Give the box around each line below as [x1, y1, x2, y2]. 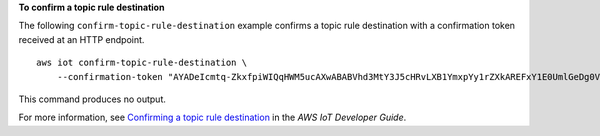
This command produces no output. [18, 93, 167, 105]
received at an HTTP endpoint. [18, 33, 145, 45]
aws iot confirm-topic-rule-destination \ [36, 57, 248, 69]
